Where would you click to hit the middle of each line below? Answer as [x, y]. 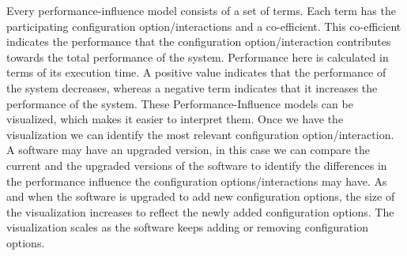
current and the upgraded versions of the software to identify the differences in [197, 165]
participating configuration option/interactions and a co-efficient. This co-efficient [204, 26]
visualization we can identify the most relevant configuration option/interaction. [200, 134]
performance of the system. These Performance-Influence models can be [180, 103]
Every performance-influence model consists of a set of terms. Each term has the [201, 10]
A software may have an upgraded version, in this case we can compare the [188, 150]
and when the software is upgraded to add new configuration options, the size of [201, 196]
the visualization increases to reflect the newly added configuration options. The [200, 211]
